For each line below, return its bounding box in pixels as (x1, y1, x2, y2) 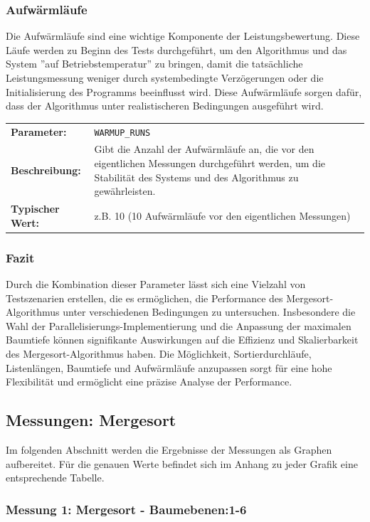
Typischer (11, 201, 60, 216)
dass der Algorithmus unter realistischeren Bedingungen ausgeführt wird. (6, 98, 324, 113)
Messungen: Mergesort (6, 409, 176, 431)
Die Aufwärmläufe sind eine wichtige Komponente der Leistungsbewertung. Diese (6, 28, 360, 43)
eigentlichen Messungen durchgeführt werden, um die (94, 156, 326, 171)
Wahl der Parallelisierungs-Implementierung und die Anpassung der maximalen (6, 318, 351, 333)
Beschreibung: (11, 162, 81, 177)
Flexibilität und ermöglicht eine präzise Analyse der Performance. (6, 374, 292, 389)
